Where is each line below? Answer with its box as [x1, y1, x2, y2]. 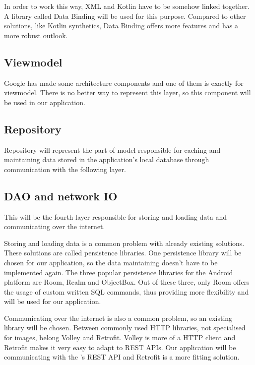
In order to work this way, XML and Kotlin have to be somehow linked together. [4, 1, 250, 11]
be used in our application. [4, 97, 85, 107]
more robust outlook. [4, 30, 68, 40]
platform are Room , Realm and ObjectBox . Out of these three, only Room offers [4, 277, 250, 287]
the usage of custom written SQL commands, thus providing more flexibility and [4, 286, 249, 297]
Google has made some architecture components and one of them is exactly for [4, 77, 244, 88]
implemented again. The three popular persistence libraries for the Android [4, 267, 233, 277]
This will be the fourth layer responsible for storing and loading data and [4, 211, 227, 222]
